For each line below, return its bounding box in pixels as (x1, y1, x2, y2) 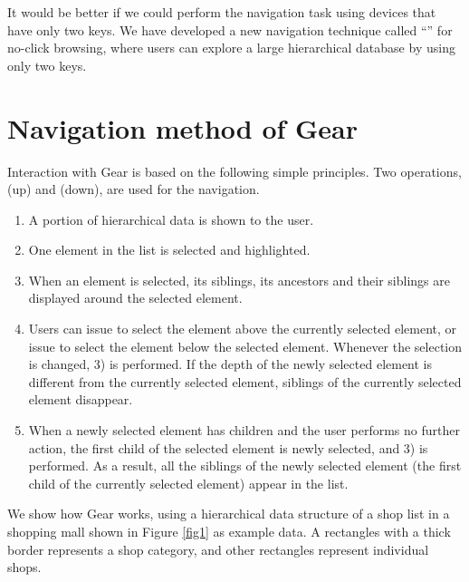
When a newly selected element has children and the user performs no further (28, 421, 460, 440)
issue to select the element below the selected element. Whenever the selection (28, 336, 463, 355)
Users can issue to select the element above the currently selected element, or (28, 319, 457, 338)
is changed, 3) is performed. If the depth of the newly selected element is (28, 354, 433, 373)
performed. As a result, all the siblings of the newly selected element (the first (28, 456, 462, 475)
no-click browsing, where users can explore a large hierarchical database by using (7, 38, 455, 57)
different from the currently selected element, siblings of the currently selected (28, 372, 462, 391)
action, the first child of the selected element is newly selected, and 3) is (28, 438, 428, 457)
